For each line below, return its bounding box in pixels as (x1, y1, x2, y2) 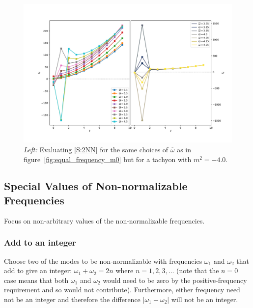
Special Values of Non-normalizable (4, 178, 188, 193)
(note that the (176, 265, 219, 276)
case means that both (4, 275, 69, 285)
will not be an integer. (171, 294, 238, 304)
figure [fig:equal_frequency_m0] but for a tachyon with (24, 154, 192, 164)
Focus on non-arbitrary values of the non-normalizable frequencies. (4, 215, 205, 225)
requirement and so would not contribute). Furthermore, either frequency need (4, 284, 240, 295)
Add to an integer (4, 236, 76, 249)
